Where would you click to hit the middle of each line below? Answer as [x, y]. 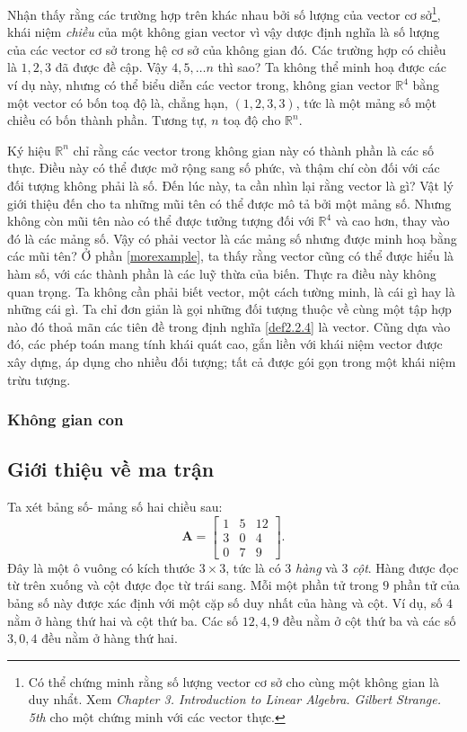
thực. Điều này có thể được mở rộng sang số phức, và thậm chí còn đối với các [224, 168]
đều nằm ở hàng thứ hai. [110, 638]
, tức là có [253, 567]
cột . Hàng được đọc [405, 567]
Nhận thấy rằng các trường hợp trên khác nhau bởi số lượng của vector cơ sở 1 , [224, 13]
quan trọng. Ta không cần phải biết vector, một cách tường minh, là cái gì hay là [231, 291]
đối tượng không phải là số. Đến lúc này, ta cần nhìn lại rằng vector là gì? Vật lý [230, 185]
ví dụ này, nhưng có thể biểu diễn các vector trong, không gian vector [199, 85]
